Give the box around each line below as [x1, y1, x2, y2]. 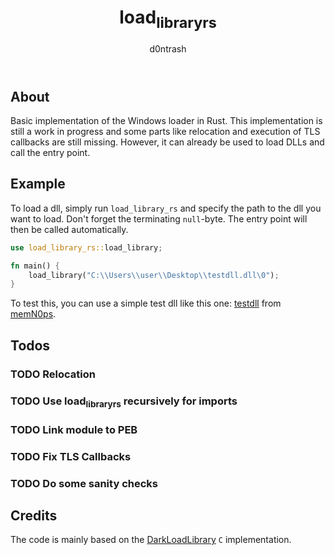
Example [10, 176, 66, 193]
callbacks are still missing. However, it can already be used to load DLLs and [10, 136, 325, 148]
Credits [10, 507, 58, 524]
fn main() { [10, 261, 60, 271]
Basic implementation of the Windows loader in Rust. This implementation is [10, 114, 323, 126]
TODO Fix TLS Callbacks [10, 449, 132, 463]
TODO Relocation [10, 367, 96, 381]
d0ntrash [149, 42, 187, 55]
